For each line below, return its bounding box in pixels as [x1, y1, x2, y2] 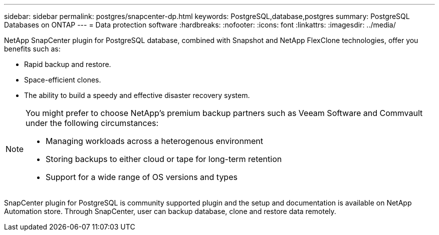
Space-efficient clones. [24, 75, 101, 84]
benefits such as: [4, 44, 61, 53]
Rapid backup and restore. [24, 60, 111, 68]
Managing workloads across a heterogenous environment [46, 136, 263, 146]
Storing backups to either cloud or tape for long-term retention [46, 154, 282, 164]
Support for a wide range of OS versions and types [46, 172, 238, 182]
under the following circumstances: [26, 118, 159, 128]
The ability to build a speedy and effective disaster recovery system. [24, 91, 250, 99]
